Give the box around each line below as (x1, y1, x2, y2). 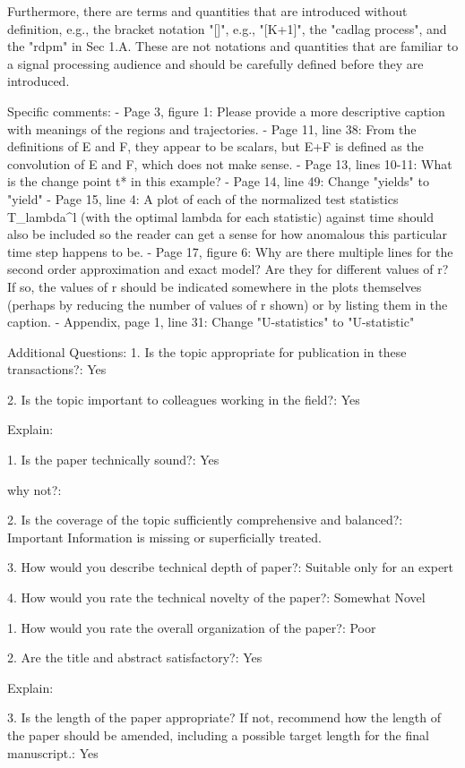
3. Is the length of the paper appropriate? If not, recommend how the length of (7, 708, 442, 727)
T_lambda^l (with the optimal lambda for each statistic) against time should (7, 207, 434, 226)
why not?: (7, 480, 62, 499)
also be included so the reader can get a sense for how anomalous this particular (7, 225, 448, 243)
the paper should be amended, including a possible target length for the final (7, 726, 429, 744)
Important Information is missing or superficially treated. (7, 527, 322, 546)
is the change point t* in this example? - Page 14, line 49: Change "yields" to (7, 172, 429, 191)
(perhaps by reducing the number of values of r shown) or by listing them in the (7, 294, 448, 313)
